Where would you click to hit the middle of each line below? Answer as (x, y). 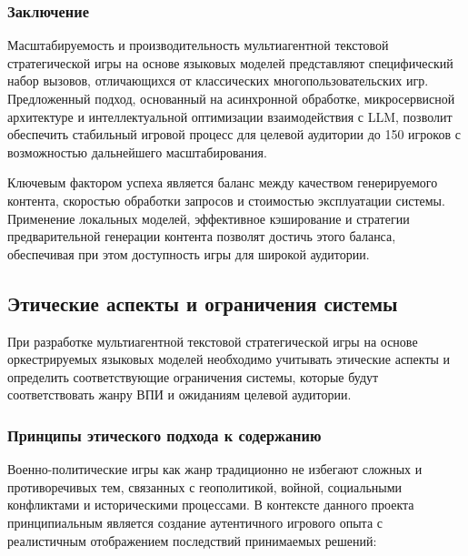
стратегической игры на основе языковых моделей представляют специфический (230, 62)
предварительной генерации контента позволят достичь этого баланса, (202, 236)
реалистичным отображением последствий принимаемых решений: (192, 540)
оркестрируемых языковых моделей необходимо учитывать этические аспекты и (229, 359)
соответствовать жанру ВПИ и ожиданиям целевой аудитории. (179, 394)
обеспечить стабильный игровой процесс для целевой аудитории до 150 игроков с (234, 134)
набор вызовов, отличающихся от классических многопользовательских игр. (218, 81)
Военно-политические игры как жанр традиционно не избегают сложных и (215, 469)
